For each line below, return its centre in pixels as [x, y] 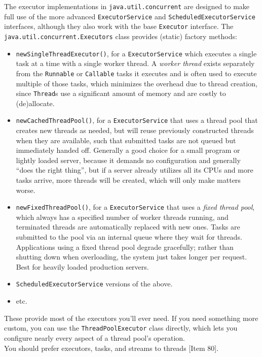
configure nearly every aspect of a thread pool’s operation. [95, 337]
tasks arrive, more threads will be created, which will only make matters [128, 180]
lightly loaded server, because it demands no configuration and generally [128, 160]
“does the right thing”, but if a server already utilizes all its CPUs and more [135, 170]
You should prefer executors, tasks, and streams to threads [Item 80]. [111, 348]
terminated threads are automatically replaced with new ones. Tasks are [128, 227]
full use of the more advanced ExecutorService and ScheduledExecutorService [130, 16]
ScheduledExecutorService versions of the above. [94, 284]
